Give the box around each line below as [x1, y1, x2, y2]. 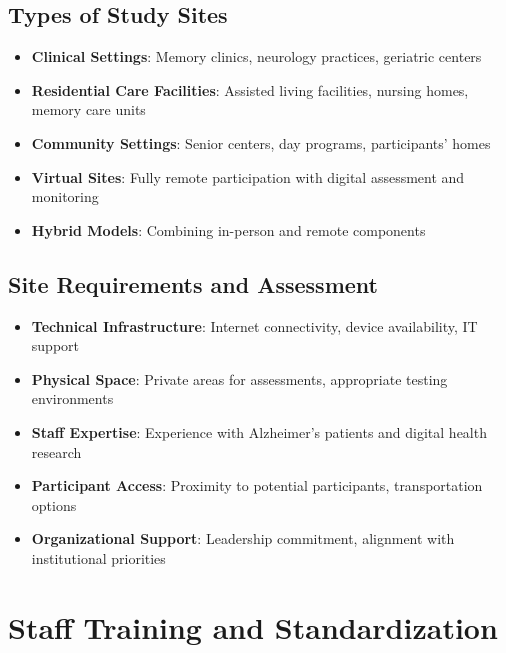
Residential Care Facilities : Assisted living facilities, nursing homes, [31, 79, 469, 100]
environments [31, 388, 114, 409]
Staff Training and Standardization [8, 606, 498, 647]
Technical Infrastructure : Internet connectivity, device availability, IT [31, 315, 478, 336]
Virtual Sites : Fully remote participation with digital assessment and [31, 166, 465, 187]
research [31, 441, 82, 462]
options [31, 494, 77, 515]
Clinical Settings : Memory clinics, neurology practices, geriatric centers [31, 46, 482, 67]
